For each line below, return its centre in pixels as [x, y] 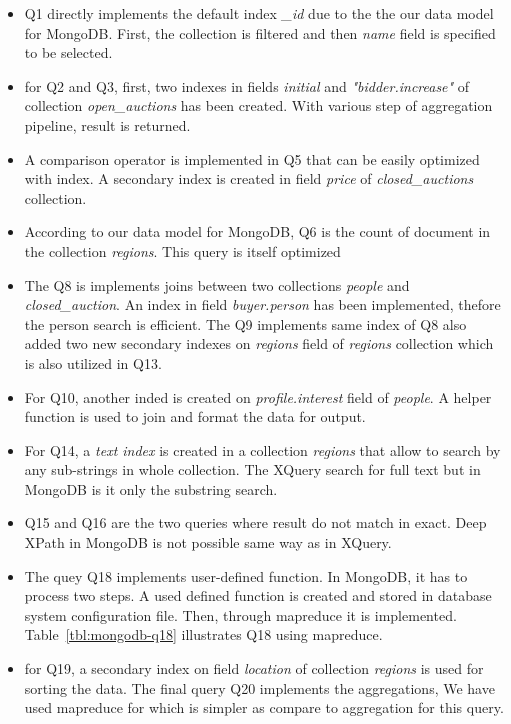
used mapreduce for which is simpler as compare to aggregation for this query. [264, 707]
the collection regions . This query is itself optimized [182, 250]
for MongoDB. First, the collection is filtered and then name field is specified [260, 32]
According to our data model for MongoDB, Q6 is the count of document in [257, 231]
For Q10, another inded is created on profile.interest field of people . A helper [258, 396]
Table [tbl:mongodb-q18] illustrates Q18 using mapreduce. [203, 634]
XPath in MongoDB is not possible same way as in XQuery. [208, 542]
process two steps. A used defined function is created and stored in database [258, 595]
